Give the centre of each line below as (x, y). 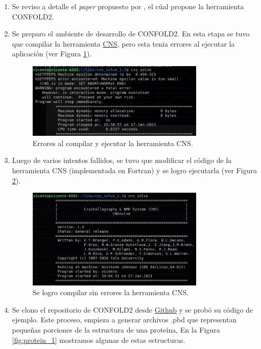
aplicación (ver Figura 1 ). (52, 54)
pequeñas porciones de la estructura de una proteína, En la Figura (116, 329)
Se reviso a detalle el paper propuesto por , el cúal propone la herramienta (128, 6)
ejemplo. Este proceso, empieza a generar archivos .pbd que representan (124, 320)
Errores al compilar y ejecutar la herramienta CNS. (113, 143)
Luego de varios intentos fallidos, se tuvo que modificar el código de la (122, 160)
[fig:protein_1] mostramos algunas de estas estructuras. (99, 340)
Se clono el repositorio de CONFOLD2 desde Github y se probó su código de (133, 309)
